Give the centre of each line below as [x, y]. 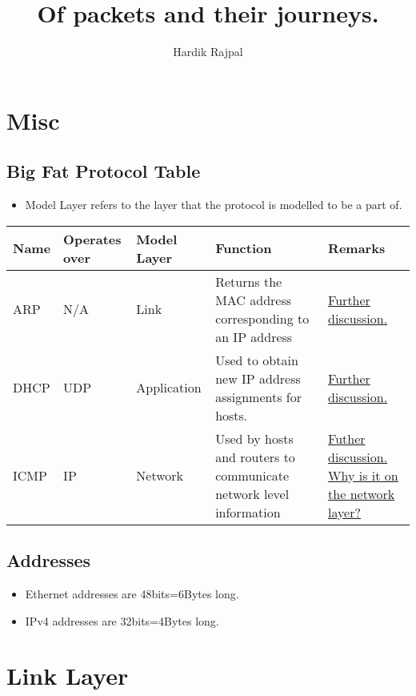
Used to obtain [257, 360]
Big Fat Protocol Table [104, 171]
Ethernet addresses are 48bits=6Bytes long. [132, 593]
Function [244, 248]
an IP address [254, 336]
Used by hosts [254, 438]
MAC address [254, 300]
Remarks [357, 248]
